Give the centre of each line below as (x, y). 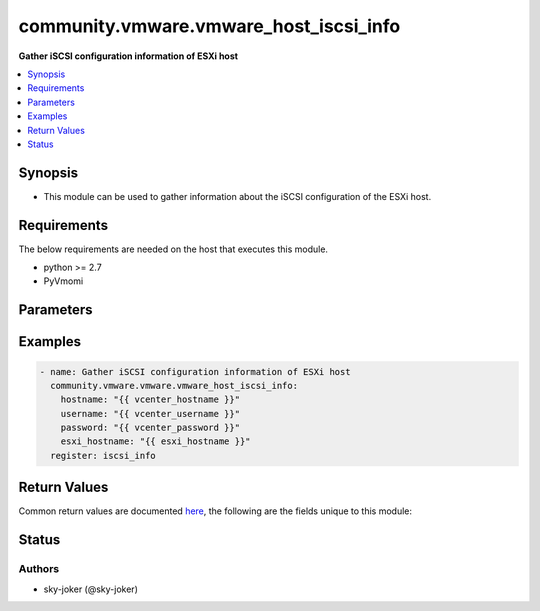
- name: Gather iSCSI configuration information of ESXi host (195, 371)
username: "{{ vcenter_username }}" (150, 413)
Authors (39, 569)
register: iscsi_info (103, 455)
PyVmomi (63, 281)
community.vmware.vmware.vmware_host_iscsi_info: (174, 385)
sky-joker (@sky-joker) (91, 589)
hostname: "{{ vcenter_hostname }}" (150, 399)
